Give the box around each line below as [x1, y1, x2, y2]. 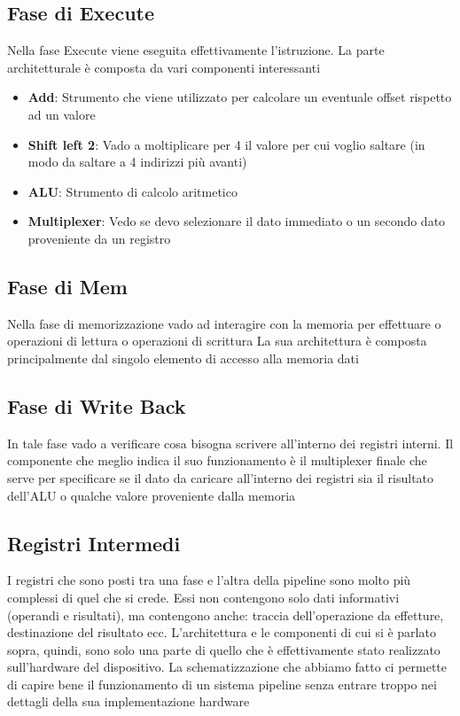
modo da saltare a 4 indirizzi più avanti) [27, 152, 247, 171]
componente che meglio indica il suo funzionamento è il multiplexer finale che [7, 451, 427, 470]
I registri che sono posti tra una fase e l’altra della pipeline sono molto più [7, 571, 411, 589]
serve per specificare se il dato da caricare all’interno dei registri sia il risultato [7, 468, 434, 486]
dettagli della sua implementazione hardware [7, 692, 250, 711]
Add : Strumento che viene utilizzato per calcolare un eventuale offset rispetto [27, 88, 452, 106]
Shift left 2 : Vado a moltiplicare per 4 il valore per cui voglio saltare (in [27, 135, 425, 153]
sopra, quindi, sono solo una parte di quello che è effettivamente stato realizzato [7, 640, 441, 658]
